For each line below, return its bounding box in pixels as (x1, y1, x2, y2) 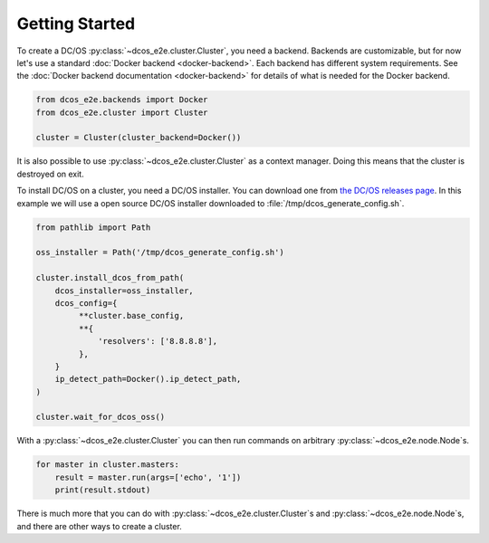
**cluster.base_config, (78, 310, 185, 321)
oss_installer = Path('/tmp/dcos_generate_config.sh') (35, 247, 284, 258)
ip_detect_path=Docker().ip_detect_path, (54, 374, 242, 385)
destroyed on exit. (16, 168, 85, 179)
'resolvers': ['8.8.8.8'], (98, 336, 217, 347)
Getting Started (16, 14, 136, 33)
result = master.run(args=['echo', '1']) (54, 472, 242, 482)
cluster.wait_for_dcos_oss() (35, 412, 166, 423)
